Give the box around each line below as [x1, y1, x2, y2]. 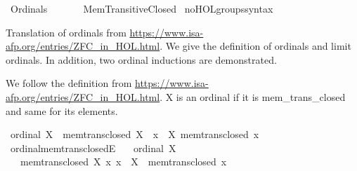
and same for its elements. [6, 103, 118, 118]
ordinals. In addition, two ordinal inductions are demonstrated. [6, 52, 277, 67]
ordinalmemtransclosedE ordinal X [10, 140, 176, 155]
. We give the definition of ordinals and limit [160, 39, 351, 53]
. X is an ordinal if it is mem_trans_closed [160, 89, 346, 104]
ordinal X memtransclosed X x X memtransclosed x [10, 127, 259, 142]
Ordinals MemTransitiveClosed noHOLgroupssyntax [10, 1, 273, 15]
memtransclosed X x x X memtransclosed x [20, 154, 227, 169]
